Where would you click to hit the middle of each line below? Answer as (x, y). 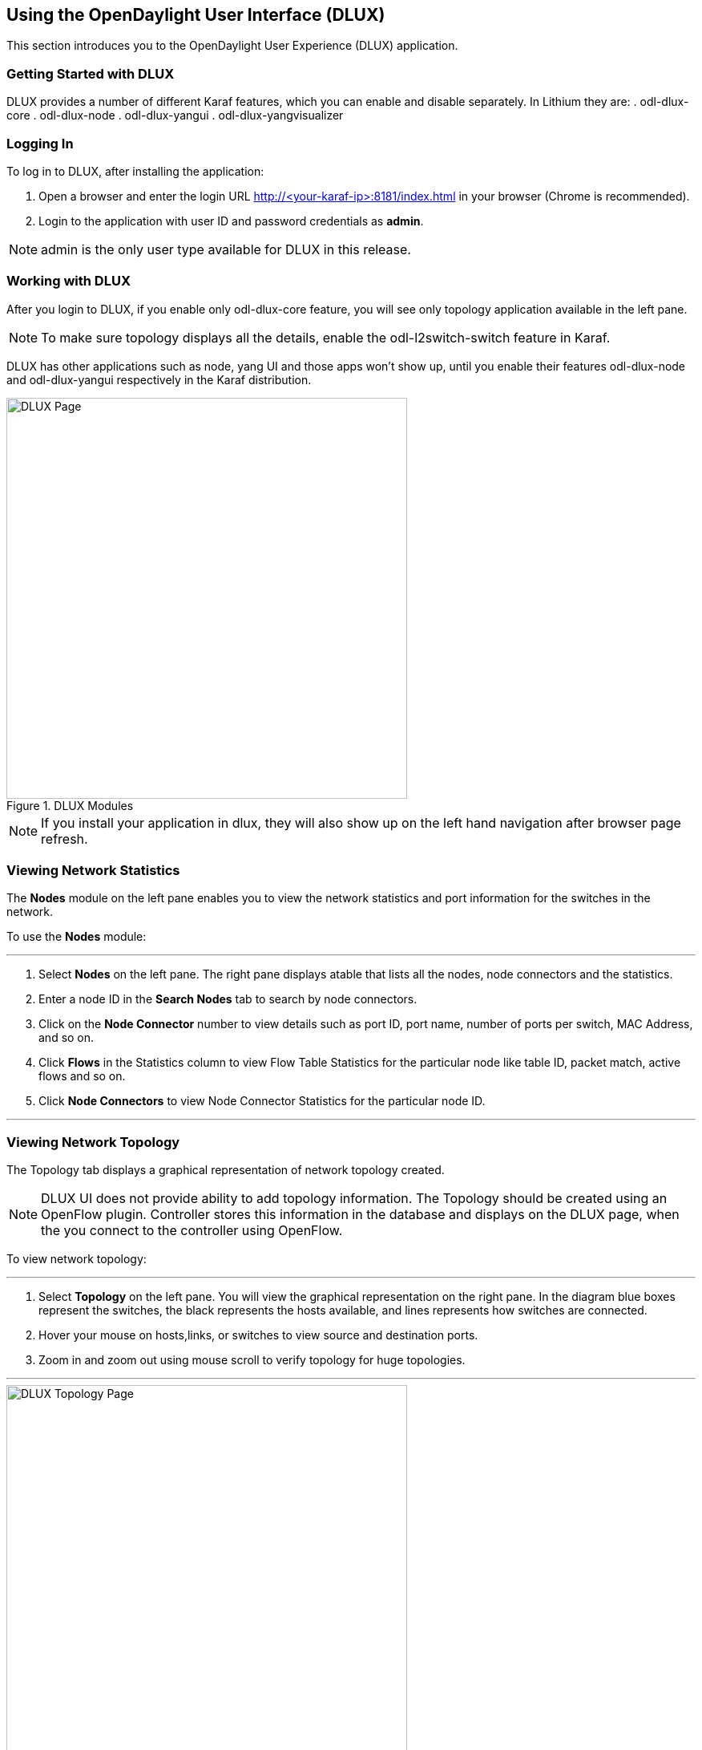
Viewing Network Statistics (93, 871)
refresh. (65, 839)
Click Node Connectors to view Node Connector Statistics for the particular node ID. (262, 1101)
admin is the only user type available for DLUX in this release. (226, 249)
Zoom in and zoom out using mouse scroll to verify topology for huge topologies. (252, 1360)
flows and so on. (82, 1076)
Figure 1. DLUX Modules (70, 805)
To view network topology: (77, 1259)
